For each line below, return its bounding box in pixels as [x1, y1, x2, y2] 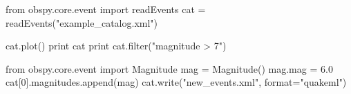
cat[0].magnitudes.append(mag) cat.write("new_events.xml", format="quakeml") [6, 75, 347, 89]
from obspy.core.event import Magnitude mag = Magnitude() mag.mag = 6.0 [6, 61, 333, 75]
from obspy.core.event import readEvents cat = [6, 2, 206, 16]
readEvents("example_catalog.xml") [6, 15, 158, 30]
